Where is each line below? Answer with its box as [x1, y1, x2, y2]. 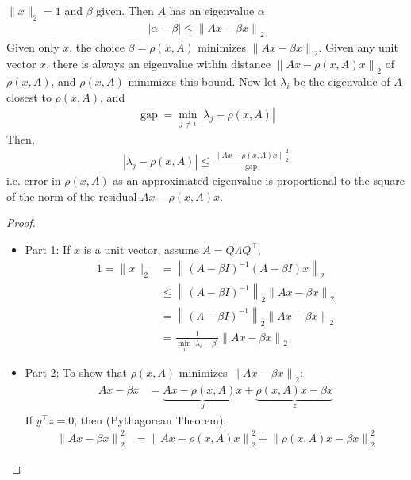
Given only [6, 38, 60, 55]
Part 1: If [25, 240, 71, 257]
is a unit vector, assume [83, 240, 199, 257]
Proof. [6, 214, 36, 231]
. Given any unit [318, 38, 398, 55]
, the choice [69, 38, 125, 55]
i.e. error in [6, 172, 61, 189]
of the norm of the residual [6, 187, 137, 204]
